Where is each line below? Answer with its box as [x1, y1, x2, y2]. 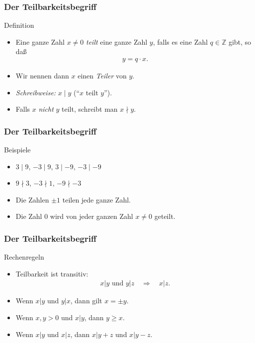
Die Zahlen [15, 194, 49, 205]
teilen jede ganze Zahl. [62, 194, 131, 205]
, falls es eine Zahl [153, 36, 208, 47]
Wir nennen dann [15, 70, 69, 81]
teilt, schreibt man [62, 104, 118, 114]
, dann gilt [70, 295, 102, 306]
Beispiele [4, 144, 31, 155]
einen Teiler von [78, 70, 127, 81]
